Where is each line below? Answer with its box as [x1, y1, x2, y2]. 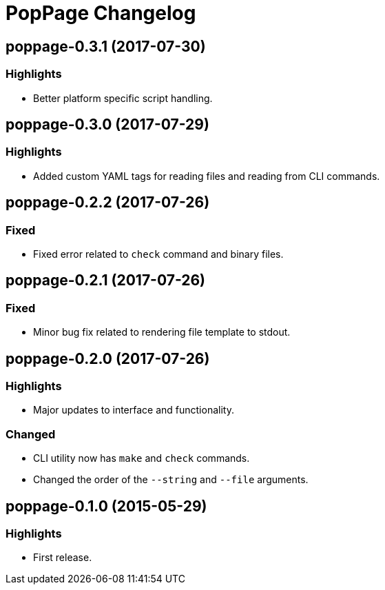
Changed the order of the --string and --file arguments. [33, 474, 309, 486]
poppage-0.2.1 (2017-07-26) [6, 272, 206, 289]
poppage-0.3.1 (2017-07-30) [6, 37, 206, 55]
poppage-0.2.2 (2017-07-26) [6, 194, 210, 212]
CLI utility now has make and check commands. [33, 452, 250, 465]
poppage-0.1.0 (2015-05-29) [6, 497, 207, 515]
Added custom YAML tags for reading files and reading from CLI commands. [33, 170, 380, 182]
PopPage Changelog [6, 1, 196, 25]
